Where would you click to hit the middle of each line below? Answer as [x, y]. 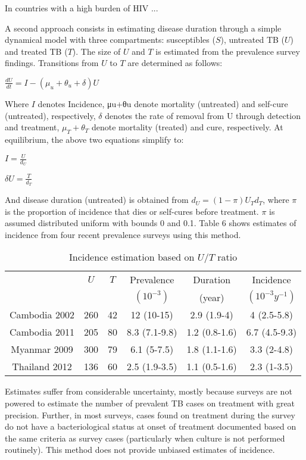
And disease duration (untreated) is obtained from [97, 200]
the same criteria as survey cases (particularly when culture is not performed [145, 438]
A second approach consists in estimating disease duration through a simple [143, 28]
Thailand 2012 [42, 367]
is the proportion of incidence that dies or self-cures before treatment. [132, 211]
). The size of [96, 51]
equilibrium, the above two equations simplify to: [94, 139]
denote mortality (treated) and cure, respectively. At [187, 127]
